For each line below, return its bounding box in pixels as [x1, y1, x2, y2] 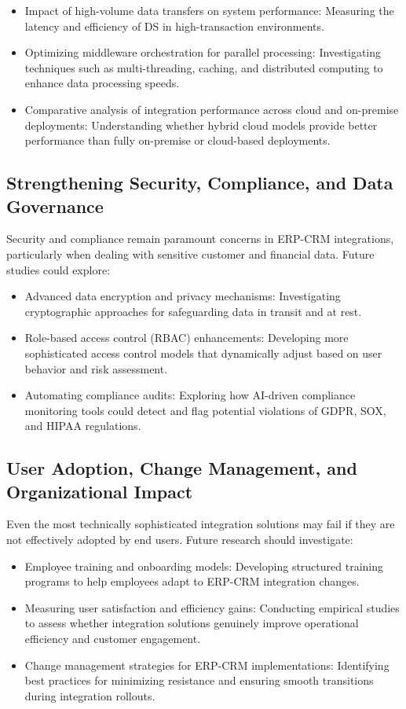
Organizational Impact [6, 479, 193, 503]
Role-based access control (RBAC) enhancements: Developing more [24, 329, 349, 346]
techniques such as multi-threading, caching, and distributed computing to [24, 59, 383, 75]
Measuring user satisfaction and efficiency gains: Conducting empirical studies [24, 599, 400, 615]
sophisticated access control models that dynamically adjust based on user [24, 344, 382, 361]
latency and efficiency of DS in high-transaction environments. [24, 17, 324, 34]
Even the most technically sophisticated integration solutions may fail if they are [6, 516, 395, 532]
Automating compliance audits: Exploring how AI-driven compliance [24, 387, 356, 403]
